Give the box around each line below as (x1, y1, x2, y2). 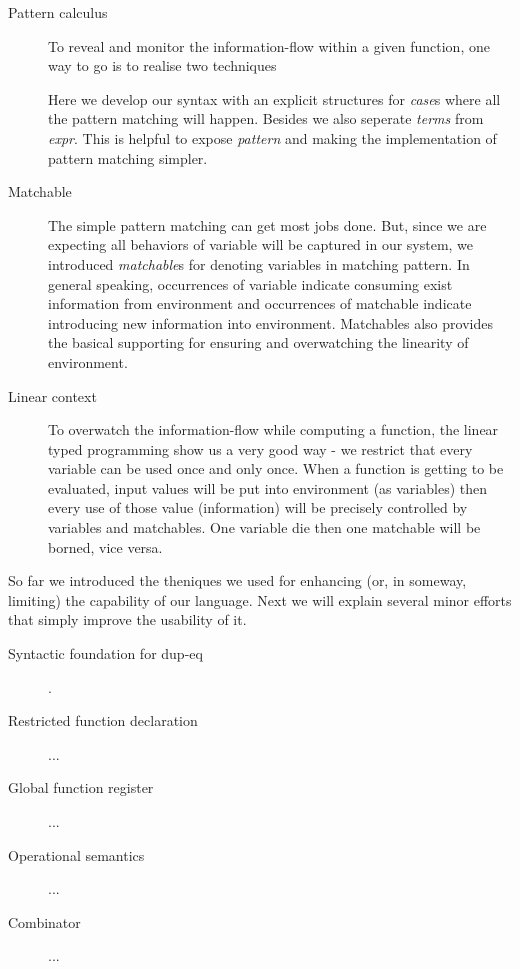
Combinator (8, 911, 81, 932)
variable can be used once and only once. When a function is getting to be (48, 458, 504, 479)
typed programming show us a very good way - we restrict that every (48, 438, 473, 459)
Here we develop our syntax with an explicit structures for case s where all (48, 88, 501, 109)
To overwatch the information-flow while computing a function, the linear (48, 419, 499, 440)
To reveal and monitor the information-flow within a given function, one (48, 35, 490, 56)
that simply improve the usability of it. (8, 609, 247, 630)
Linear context (8, 385, 97, 406)
